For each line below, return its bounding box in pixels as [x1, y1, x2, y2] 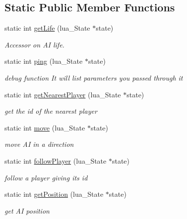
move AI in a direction [4, 139, 74, 149]
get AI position [4, 205, 50, 216]
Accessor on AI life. [4, 39, 64, 49]
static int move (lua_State [4, 122, 85, 132]
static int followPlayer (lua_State [4, 155, 107, 166]
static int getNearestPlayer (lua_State [4, 89, 121, 99]
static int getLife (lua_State [4, 23, 90, 33]
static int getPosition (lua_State [4, 189, 104, 199]
